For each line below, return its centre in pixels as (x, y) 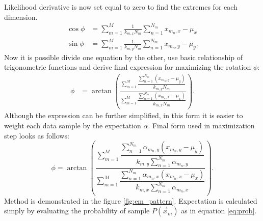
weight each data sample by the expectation (73, 126)
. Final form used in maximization (201, 126)
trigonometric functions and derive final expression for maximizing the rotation (128, 67)
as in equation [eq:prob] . (219, 211)
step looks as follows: (37, 135)
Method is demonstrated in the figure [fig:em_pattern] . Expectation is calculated (131, 200)
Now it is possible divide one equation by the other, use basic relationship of (123, 57)
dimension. (21, 17)
